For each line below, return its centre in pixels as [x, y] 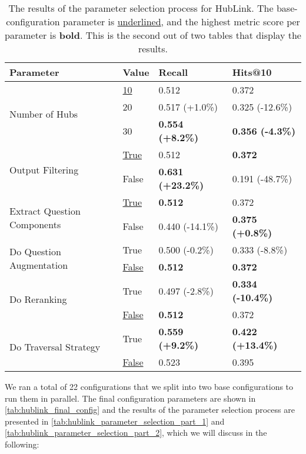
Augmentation [39, 265]
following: [22, 444]
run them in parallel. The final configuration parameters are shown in [130, 398]
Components [35, 224]
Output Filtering [44, 170]
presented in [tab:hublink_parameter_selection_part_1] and [115, 421]
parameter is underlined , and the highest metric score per [182, 21]
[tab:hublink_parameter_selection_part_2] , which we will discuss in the [136, 433]
